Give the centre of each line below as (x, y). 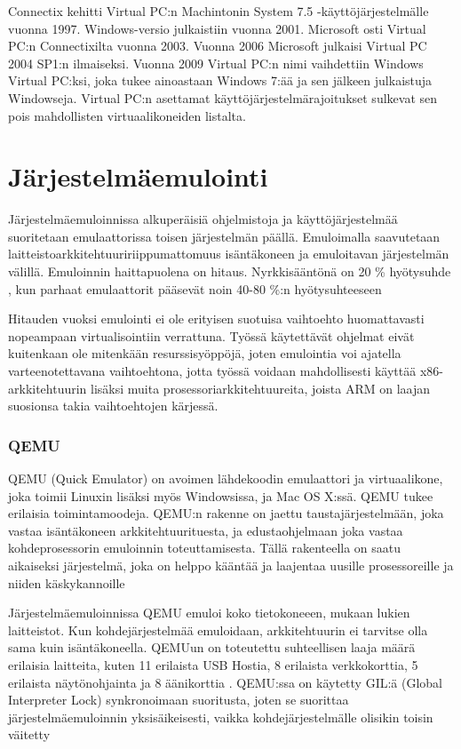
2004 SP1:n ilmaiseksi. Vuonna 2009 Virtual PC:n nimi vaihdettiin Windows (216, 63)
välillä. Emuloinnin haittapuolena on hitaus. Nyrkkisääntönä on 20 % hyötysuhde (230, 271)
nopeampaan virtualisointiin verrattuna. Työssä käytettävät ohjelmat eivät (211, 335)
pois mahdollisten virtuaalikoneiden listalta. (127, 115)
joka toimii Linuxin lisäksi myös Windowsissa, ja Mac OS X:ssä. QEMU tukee (221, 495)
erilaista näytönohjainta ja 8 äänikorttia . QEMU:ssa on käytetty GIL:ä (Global (226, 682)
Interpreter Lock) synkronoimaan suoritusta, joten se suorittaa (179, 700)
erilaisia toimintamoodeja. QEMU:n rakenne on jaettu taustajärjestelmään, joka (226, 513)
